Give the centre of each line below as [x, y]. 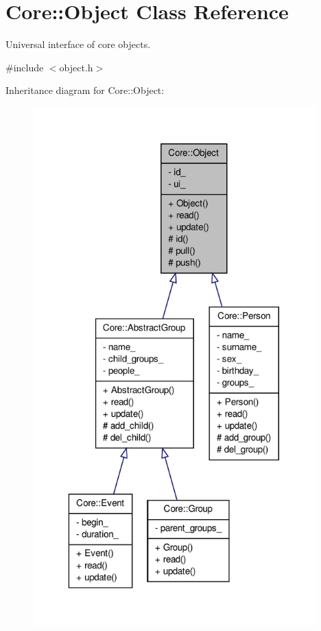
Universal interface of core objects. [78, 44]
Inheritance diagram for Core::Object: [85, 90]
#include [25, 67]
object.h [76, 67]
